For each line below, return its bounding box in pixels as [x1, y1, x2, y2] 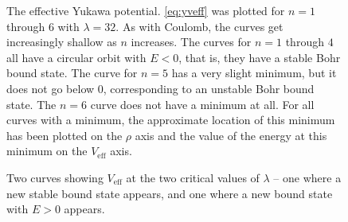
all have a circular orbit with [6, 49, 147, 65]
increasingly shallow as [6, 33, 117, 50]
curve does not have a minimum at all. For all [90, 95, 315, 112]
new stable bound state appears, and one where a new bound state [6, 185, 333, 201]
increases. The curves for [131, 33, 252, 50]
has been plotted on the [6, 127, 123, 143]
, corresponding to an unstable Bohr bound [103, 80, 315, 96]
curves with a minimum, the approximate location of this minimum [6, 111, 335, 128]
